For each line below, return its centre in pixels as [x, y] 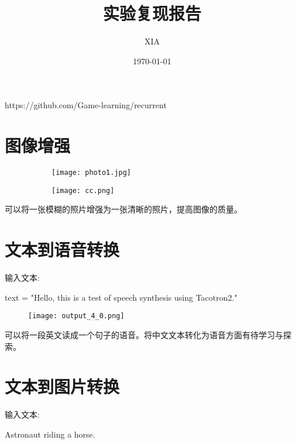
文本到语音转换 [62, 249]
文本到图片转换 [62, 386]
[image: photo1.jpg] [92, 173]
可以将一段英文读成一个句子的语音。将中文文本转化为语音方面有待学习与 [144, 334]
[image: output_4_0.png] [76, 316]
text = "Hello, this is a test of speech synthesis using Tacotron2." [121, 297]
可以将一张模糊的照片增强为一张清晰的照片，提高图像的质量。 [123, 209]
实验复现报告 [152, 13]
